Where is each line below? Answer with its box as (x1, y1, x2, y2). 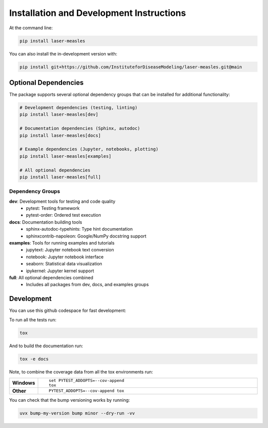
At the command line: (9, 25, 53, 31)
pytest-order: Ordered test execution (26, 212, 101, 218)
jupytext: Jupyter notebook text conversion (26, 247, 114, 253)
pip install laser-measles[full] (19, 174, 101, 180)
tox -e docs (19, 356, 49, 362)
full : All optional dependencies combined (9, 274, 94, 280)
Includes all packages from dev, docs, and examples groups (26, 282, 149, 288)
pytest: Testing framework (26, 205, 80, 211)
